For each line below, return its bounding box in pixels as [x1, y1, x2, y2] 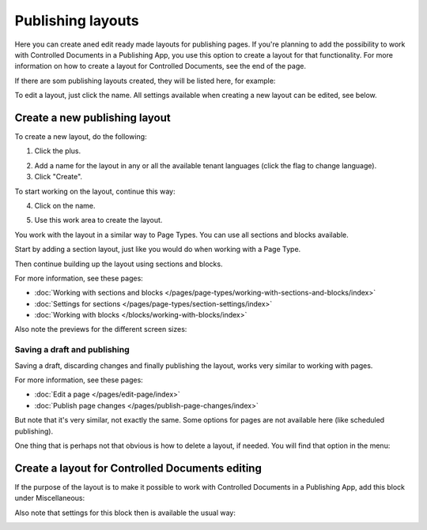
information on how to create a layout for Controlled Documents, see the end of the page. [14, 62, 306, 71]
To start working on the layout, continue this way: [14, 186, 176, 196]
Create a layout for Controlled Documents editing [14, 461, 263, 475]
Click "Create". [34, 172, 83, 182]
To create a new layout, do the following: [14, 132, 147, 141]
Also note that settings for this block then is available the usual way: [14, 508, 236, 517]
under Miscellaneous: [14, 494, 85, 503]
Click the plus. [34, 146, 81, 156]
